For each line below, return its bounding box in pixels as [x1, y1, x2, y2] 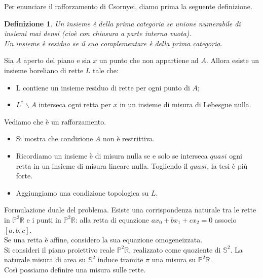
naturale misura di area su [4, 254, 86, 265]
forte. [16, 170, 33, 181]
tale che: [92, 65, 119, 75]
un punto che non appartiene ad [99, 55, 199, 66]
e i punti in [26, 214, 61, 225]
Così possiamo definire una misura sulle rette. [4, 264, 146, 274]
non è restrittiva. [103, 133, 155, 144]
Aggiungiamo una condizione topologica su [16, 187, 149, 198]
